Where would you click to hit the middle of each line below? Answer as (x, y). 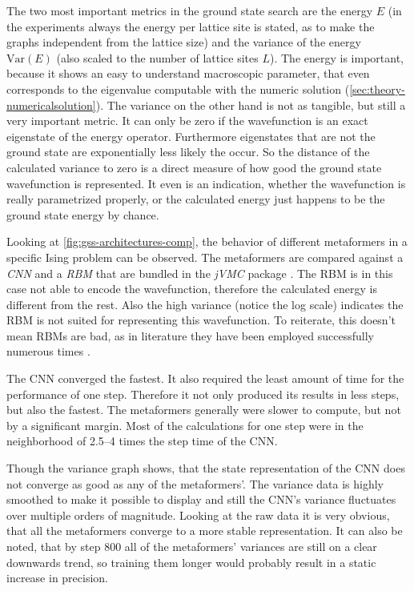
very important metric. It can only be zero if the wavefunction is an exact (187, 121)
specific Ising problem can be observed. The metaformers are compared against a (205, 257)
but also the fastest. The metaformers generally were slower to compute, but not (204, 410)
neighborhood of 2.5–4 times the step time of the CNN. (142, 441)
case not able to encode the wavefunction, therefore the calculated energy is (192, 289)
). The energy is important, (337, 57)
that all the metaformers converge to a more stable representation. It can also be (205, 531)
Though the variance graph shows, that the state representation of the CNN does (206, 468)
